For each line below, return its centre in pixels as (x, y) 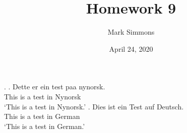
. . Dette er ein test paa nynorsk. (55, 87)
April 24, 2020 (131, 48)
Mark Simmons (131, 32)
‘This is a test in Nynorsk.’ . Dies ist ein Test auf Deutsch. (94, 106)
